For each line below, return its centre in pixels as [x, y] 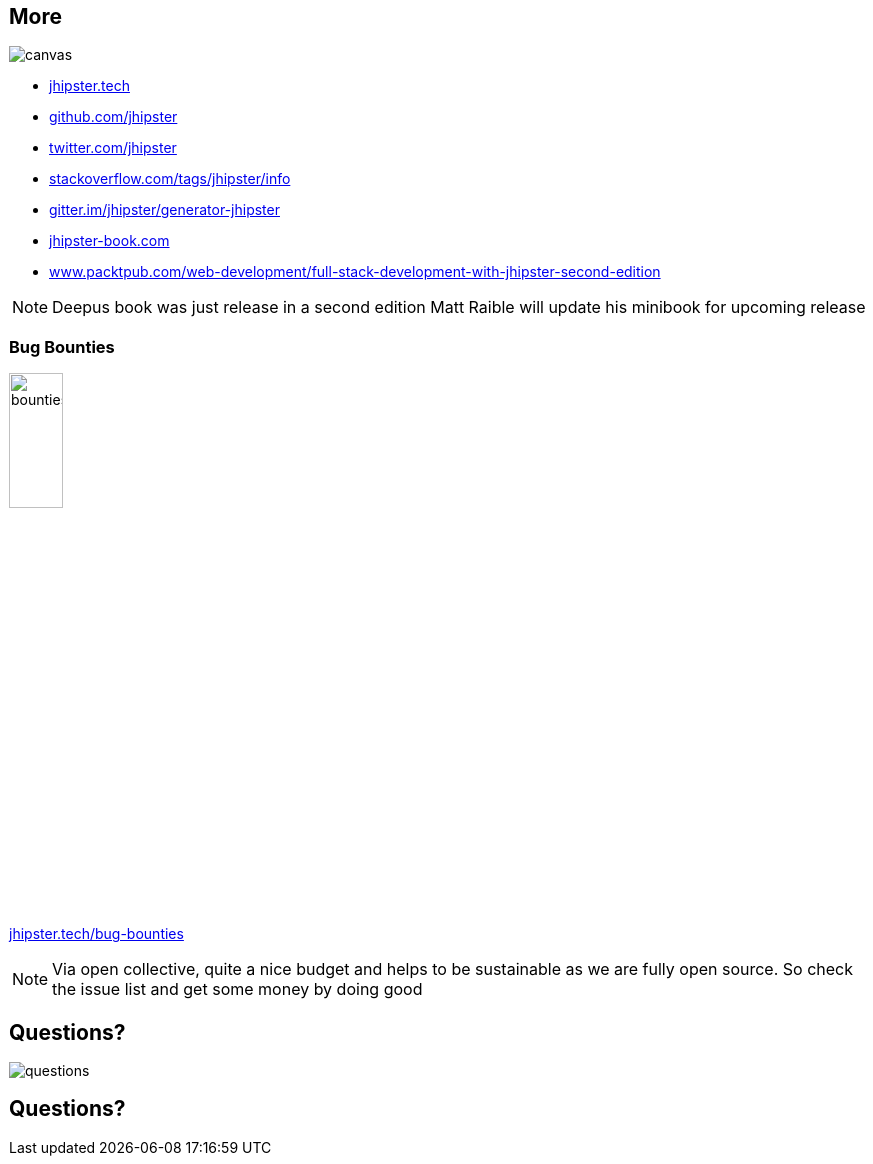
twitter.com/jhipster [113, 148]
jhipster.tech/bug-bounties [96, 934]
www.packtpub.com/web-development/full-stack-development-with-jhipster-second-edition [355, 272]
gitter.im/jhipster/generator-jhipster [164, 210]
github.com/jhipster [113, 117]
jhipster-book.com [109, 241]
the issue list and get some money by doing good [237, 989]
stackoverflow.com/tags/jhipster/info [170, 179]
